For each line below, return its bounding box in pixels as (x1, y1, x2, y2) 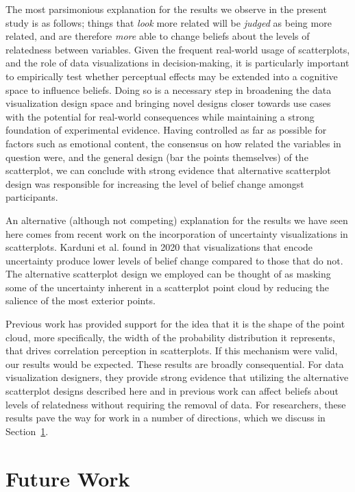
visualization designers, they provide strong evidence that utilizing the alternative (5, 370, 349, 384)
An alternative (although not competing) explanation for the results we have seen (5, 212, 348, 227)
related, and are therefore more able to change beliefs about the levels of (5, 29, 310, 43)
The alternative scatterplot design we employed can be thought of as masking (5, 267, 331, 281)
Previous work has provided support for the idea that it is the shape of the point (5, 317, 345, 331)
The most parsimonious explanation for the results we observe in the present (5, 2, 327, 16)
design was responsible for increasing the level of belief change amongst (5, 176, 304, 190)
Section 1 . (5, 423, 49, 438)
